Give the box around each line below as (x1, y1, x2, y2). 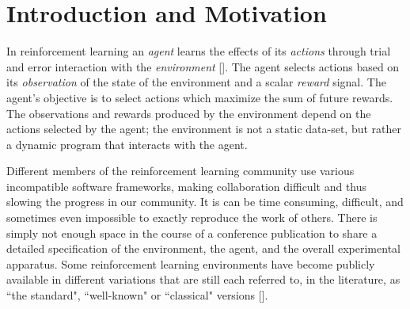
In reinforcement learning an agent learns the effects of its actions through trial (6, 43, 391, 59)
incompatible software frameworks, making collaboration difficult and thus (6, 177, 367, 194)
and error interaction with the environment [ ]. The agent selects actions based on (6, 58, 400, 74)
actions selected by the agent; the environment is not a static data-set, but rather (6, 120, 402, 137)
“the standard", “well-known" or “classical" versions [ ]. (6, 287, 268, 303)
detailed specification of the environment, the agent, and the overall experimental (6, 240, 401, 257)
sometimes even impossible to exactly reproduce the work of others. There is (6, 209, 378, 226)
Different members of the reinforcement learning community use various (6, 162, 355, 179)
